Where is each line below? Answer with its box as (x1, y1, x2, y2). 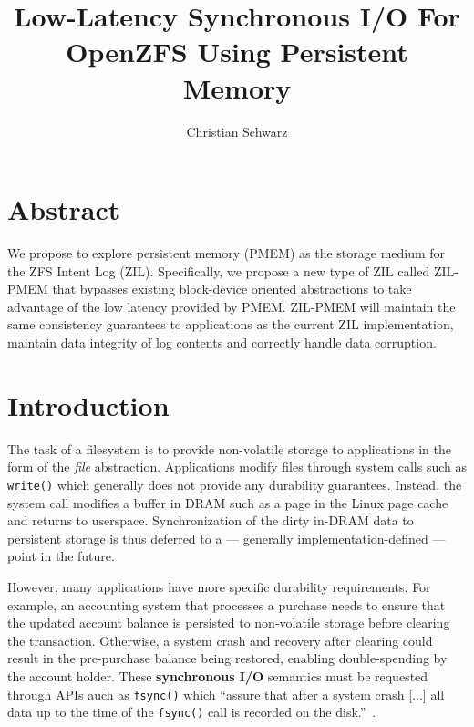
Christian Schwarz (186, 121, 288, 140)
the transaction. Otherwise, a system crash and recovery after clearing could (7, 630, 433, 649)
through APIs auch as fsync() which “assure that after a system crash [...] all (7, 684, 445, 703)
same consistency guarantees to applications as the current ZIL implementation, (7, 315, 454, 334)
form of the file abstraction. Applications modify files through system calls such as (7, 457, 467, 476)
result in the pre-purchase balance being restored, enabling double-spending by (7, 649, 448, 668)
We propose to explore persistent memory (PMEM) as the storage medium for (7, 244, 446, 263)
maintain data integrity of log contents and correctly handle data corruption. (7, 333, 437, 351)
